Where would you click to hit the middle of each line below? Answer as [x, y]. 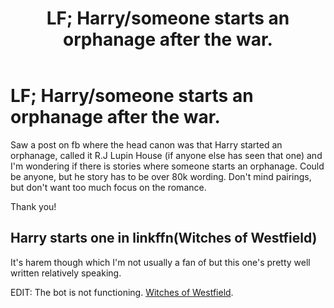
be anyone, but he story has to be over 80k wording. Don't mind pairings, [161, 176]
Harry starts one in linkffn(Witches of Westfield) [164, 238]
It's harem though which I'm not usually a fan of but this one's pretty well [160, 262]
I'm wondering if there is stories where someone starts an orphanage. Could [167, 166]
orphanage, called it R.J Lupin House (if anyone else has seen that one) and [166, 155]
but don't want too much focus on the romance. [108, 187]
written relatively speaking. [66, 273]
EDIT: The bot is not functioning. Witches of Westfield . [122, 292]
